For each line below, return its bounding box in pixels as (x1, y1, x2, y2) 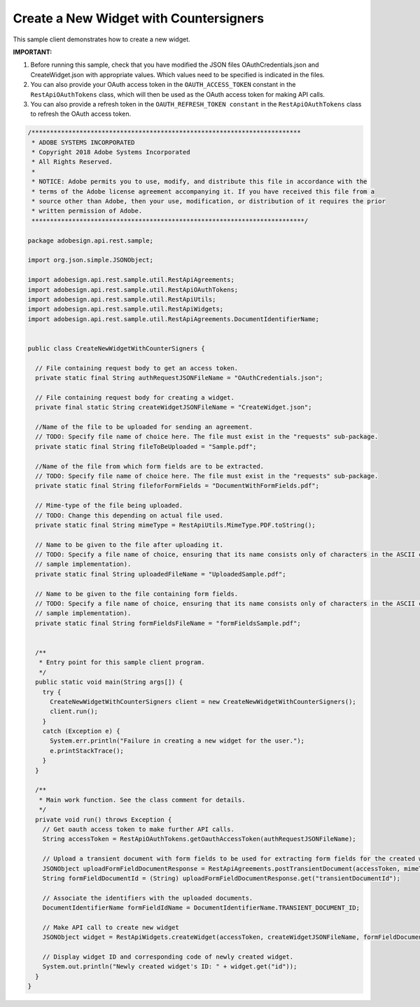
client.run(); (50, 708, 98, 715)
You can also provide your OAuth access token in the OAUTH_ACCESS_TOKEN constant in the (30, 81, 296, 89)
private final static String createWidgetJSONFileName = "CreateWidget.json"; (35, 403, 312, 412)
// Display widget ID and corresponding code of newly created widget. (42, 953, 294, 961)
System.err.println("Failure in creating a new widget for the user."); (50, 737, 304, 745)
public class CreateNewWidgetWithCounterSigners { (27, 344, 206, 352)
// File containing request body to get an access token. (35, 364, 239, 372)
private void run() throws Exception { (35, 816, 172, 823)
